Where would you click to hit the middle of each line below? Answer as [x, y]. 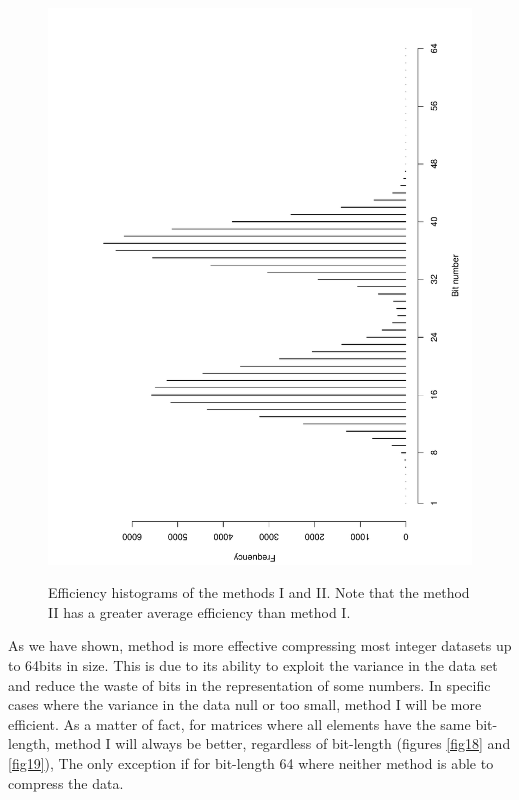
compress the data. [66, 782]
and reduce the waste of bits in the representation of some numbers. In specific [249, 684]
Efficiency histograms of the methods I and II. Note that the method [259, 592]
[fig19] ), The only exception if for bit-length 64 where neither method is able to [251, 762]
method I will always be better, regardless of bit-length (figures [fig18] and [282, 743]
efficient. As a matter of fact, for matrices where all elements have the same [239, 723]
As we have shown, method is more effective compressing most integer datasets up [260, 645]
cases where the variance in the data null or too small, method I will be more [245, 704]
